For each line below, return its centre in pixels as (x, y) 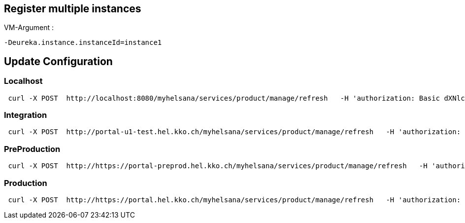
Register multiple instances (73, 9)
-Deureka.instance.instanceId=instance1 (83, 43)
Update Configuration (58, 61)
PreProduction (32, 149)
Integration (26, 115)
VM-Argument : (29, 28)
